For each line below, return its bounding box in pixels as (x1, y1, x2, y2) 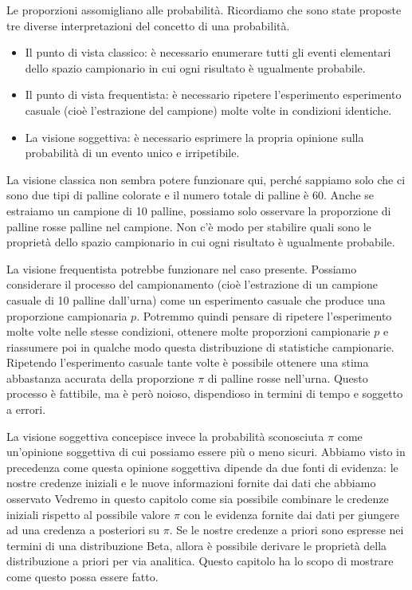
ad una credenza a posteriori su (6, 521, 159, 538)
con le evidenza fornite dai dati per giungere (183, 505, 399, 522)
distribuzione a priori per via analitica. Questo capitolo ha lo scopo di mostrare (6, 553, 394, 569)
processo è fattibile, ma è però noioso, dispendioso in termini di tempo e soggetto (6, 385, 403, 402)
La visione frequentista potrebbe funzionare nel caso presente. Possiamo (6, 260, 357, 277)
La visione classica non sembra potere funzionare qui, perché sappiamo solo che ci (6, 171, 406, 187)
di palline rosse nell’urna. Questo (207, 369, 368, 386)
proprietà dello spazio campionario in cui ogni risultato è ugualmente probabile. (6, 234, 395, 250)
